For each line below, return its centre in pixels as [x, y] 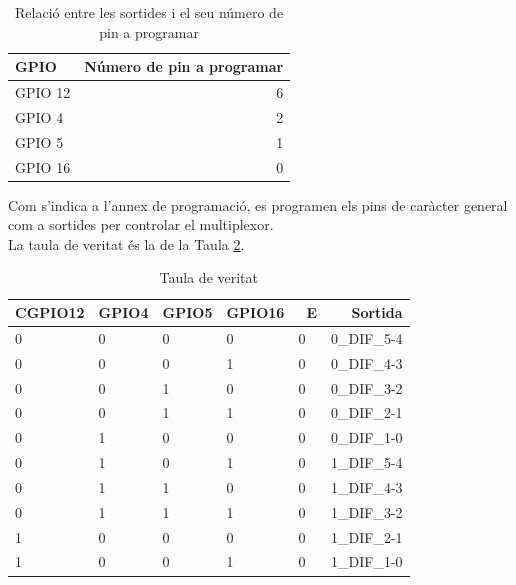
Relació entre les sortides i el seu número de [149, 12]
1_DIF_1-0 [367, 561]
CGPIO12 [50, 312]
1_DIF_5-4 [367, 462]
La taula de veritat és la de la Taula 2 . [126, 243]
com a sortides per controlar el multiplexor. [141, 224]
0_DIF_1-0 [367, 437]
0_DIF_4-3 [367, 362]
